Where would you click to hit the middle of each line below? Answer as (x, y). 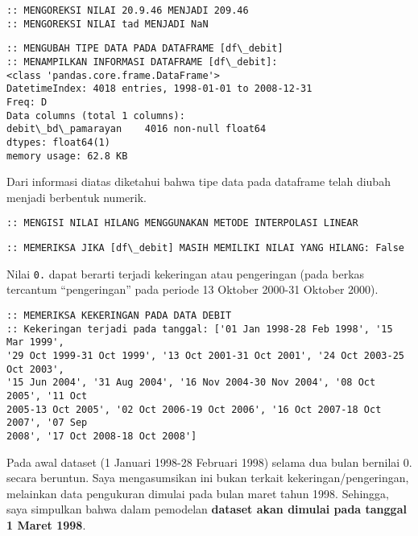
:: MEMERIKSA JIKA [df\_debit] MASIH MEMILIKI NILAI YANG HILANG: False (205, 248)
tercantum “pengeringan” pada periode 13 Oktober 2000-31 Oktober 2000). (192, 289)
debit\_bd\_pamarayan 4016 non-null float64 (137, 129)
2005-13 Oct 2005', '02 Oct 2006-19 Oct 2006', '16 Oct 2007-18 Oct (194, 409)
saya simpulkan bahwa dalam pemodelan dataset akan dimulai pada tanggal (207, 509)
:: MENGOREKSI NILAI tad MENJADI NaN (108, 24)
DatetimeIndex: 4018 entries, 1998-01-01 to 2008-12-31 (159, 89)
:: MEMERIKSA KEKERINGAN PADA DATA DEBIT (119, 315)
